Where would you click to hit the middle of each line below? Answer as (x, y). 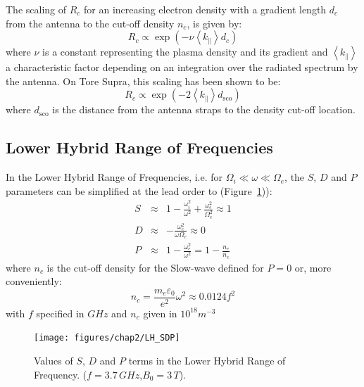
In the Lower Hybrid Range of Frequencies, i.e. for (114, 177)
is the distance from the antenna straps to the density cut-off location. (204, 109)
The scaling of (36, 9)
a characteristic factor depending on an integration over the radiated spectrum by (182, 67)
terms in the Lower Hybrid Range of (207, 361)
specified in (60, 313)
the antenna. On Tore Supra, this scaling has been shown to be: (143, 81)
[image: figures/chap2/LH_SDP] (107, 338)
